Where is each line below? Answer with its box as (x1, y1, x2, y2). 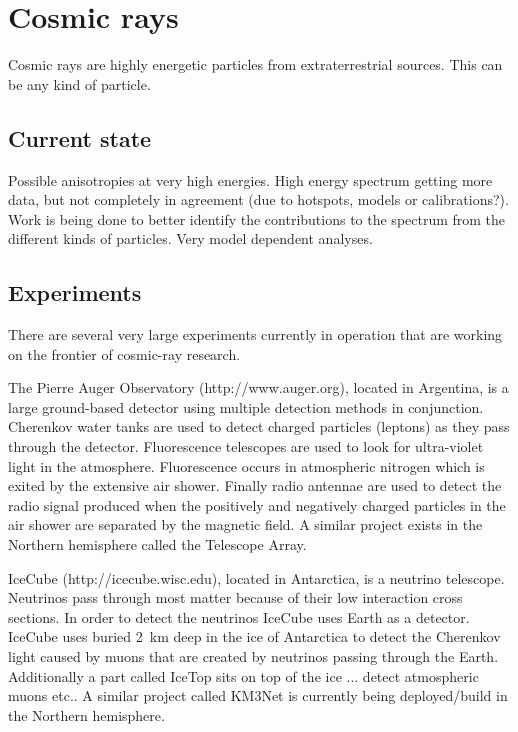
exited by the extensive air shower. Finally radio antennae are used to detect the (8, 475, 502, 496)
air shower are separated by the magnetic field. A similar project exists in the (8, 514, 483, 535)
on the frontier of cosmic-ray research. (8, 343, 241, 364)
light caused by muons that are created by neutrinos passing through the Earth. (8, 646, 499, 666)
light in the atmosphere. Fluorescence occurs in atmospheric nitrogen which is (8, 455, 485, 476)
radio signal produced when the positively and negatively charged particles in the (8, 494, 506, 515)
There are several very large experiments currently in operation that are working (8, 324, 503, 345)
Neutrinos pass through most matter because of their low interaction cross (8, 587, 463, 608)
